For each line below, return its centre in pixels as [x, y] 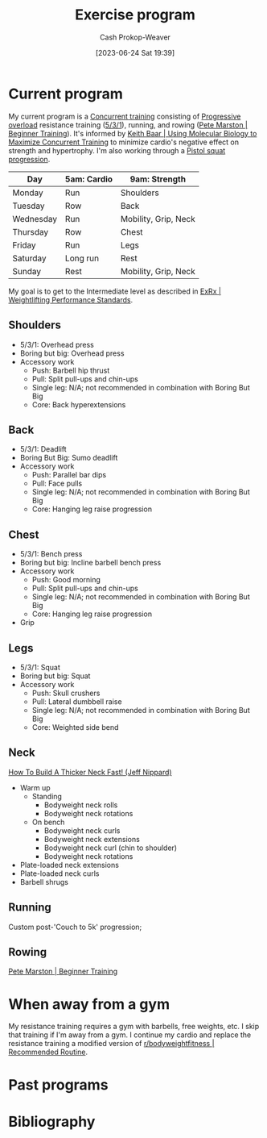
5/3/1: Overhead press [57, 344]
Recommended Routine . [48, 1052]
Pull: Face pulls [57, 484]
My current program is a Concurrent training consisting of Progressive [125, 116]
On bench [48, 822]
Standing [47, 796]
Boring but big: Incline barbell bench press [90, 563]
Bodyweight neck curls [82, 830]
